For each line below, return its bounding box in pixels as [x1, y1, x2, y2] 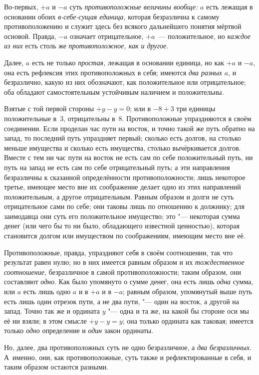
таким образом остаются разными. [4, 362, 109, 372]
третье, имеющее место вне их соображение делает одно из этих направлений [4, 182, 241, 192]
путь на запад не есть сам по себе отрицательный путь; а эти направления [4, 162, 230, 172]
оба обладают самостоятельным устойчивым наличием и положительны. [4, 86, 224, 97]
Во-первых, [4, 1, 38, 11]
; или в [130, 103, 151, 114]
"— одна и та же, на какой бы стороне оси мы [108, 306, 249, 316]
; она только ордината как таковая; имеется [122, 315, 254, 326]
